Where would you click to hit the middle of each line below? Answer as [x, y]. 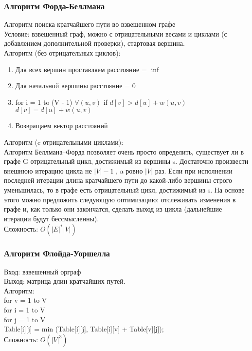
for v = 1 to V [26, 300]
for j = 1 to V [25, 319]
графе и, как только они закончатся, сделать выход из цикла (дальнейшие [113, 209]
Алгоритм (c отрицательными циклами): [64, 142]
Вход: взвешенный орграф [43, 271]
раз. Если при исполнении [194, 170]
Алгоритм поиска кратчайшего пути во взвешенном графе [90, 24]
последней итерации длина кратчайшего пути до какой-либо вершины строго [118, 180]
